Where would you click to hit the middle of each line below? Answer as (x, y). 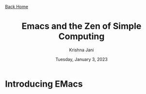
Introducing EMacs (44, 84)
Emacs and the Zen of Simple (81, 26)
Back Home (16, 7)
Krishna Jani (81, 50)
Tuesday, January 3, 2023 (81, 59)
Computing (81, 37)
